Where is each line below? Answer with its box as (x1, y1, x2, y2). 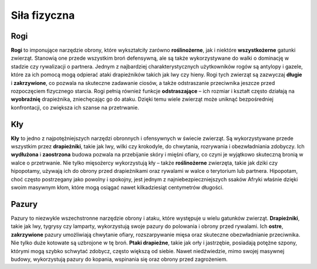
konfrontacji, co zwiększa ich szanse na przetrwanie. (11, 104, 139, 111)
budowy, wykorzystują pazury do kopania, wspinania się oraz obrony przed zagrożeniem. (11, 256, 228, 263)
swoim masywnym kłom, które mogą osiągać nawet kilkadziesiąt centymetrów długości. (11, 184, 224, 191)
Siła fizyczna (11, 9, 75, 22)
